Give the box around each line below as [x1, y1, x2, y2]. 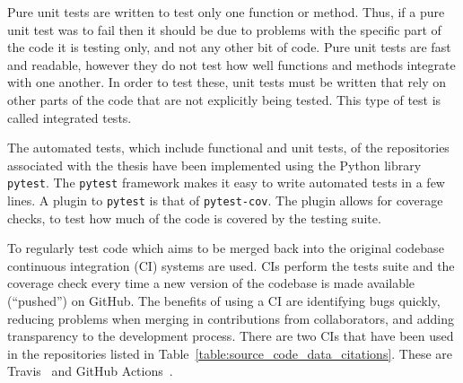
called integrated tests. [7, 108, 132, 126]
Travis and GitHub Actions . [7, 361, 173, 380]
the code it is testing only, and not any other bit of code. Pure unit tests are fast [7, 38, 451, 57]
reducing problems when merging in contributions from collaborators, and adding [7, 309, 454, 327]
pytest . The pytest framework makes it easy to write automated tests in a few [7, 173, 445, 192]
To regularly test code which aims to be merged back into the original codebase [7, 239, 444, 257]
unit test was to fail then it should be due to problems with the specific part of [7, 20, 441, 39]
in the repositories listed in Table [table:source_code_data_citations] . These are [7, 344, 453, 362]
